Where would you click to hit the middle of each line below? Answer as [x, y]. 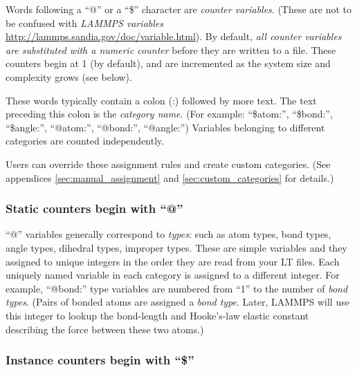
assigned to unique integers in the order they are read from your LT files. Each [173, 261]
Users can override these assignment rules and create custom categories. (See [168, 164]
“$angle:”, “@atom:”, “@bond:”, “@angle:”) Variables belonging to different [165, 127]
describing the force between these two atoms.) [105, 329]
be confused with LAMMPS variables [85, 22]
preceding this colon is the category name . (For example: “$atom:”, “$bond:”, [169, 114]
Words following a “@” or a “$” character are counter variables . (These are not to [179, 9]
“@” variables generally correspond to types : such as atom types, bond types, [168, 234]
